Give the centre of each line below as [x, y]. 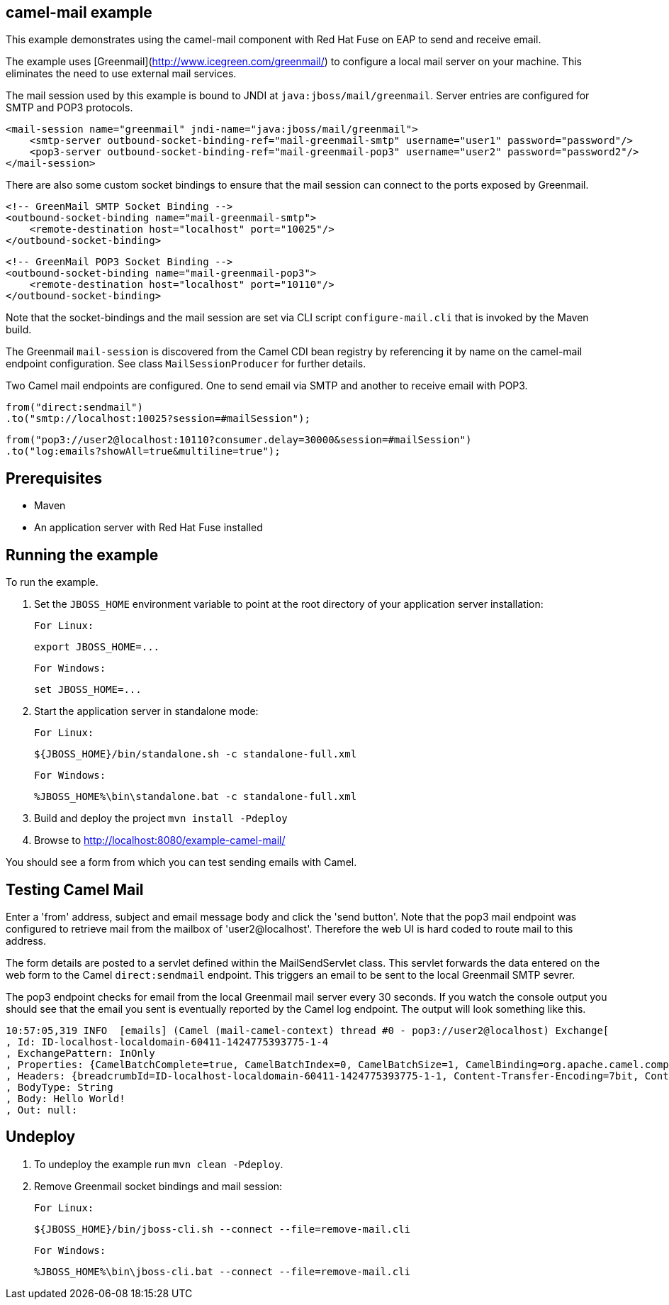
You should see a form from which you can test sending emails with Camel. [181, 862]
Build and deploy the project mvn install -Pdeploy [161, 818]
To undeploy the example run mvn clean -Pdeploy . [159, 1164]
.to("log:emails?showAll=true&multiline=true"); [143, 451]
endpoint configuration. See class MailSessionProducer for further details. [186, 364]
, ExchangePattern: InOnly [80, 1053]
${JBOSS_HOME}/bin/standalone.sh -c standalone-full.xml [196, 754]
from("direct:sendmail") [74, 407]
